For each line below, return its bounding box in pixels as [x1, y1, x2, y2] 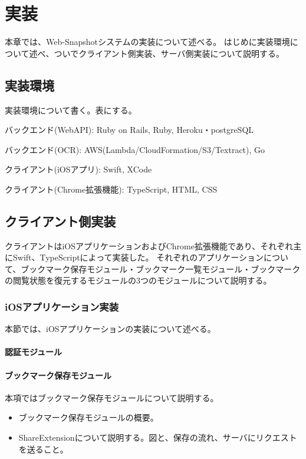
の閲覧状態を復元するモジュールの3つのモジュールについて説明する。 [5, 274, 272, 287]
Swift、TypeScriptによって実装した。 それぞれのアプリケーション [12, 251, 264, 263]
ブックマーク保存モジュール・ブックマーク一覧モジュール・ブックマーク [21, 262, 301, 275]
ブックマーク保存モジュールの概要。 [18, 411, 159, 424]
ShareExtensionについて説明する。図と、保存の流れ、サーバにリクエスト [18, 431, 297, 444]
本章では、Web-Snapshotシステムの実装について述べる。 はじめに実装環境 [5, 35, 290, 48]
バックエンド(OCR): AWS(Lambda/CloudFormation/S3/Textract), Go [5, 143, 265, 155]
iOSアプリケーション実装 [5, 299, 119, 314]
